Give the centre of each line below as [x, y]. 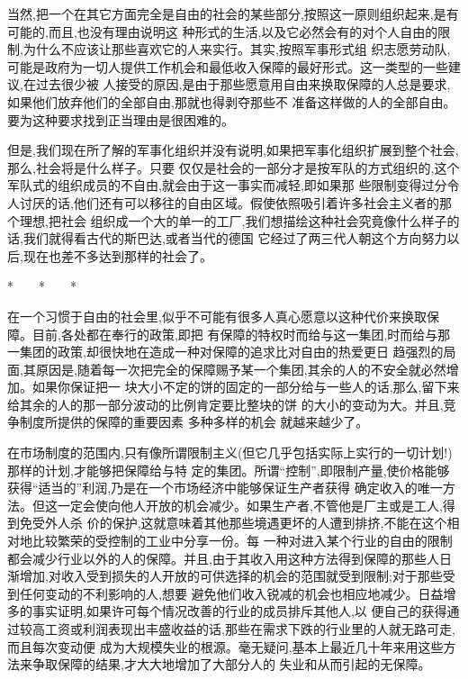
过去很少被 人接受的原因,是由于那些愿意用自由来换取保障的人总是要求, [243, 84]
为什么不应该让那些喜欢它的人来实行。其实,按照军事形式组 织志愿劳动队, [237, 49]
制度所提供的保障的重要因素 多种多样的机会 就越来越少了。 [194, 422]
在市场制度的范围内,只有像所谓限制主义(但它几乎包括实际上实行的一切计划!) [230, 453]
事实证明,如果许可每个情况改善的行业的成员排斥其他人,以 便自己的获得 [239, 611]
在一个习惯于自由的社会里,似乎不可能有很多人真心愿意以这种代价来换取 [217, 316]
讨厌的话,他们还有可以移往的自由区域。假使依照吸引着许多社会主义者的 [229, 202]
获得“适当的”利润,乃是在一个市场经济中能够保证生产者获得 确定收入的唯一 [225, 488]
